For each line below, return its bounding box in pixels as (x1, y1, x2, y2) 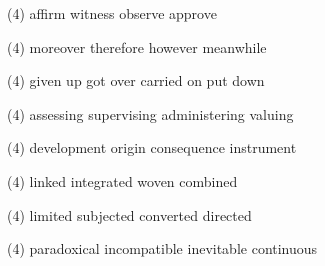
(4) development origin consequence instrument (7, 137, 297, 158)
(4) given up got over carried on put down (7, 70, 265, 91)
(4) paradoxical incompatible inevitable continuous (7, 238, 318, 259)
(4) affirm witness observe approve (7, 3, 217, 23)
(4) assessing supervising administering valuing (7, 103, 294, 124)
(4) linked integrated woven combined (7, 170, 238, 191)
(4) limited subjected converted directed (7, 204, 252, 225)
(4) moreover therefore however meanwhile (7, 36, 267, 57)
